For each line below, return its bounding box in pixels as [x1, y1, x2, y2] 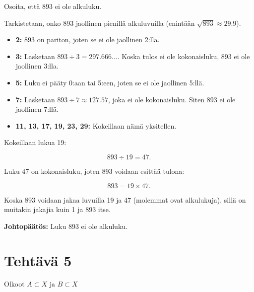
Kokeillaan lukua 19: [4, 137, 66, 147]
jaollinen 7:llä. [15, 104, 59, 114]
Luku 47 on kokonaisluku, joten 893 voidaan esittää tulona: [4, 165, 185, 176]
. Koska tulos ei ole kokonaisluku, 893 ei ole [117, 51, 250, 61]
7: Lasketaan [15, 94, 55, 104]
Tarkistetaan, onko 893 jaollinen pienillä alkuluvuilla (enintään [4, 17, 195, 28]
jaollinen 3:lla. [15, 61, 59, 71]
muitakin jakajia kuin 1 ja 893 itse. [4, 204, 111, 215]
